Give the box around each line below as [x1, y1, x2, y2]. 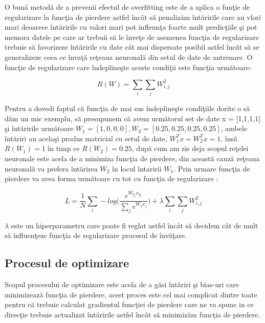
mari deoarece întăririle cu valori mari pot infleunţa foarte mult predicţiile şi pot [5, 21, 257, 32]
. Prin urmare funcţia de [173, 163, 250, 174]
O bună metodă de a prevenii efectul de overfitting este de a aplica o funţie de [5, 2, 250, 12]
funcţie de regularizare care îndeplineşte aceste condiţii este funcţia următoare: [5, 61, 251, 72]
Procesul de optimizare [5, 255, 129, 271]
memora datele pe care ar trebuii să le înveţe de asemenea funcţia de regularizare [5, 31, 259, 42]
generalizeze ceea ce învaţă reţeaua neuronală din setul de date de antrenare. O [5, 51, 253, 62]
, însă [220, 133, 237, 143]
